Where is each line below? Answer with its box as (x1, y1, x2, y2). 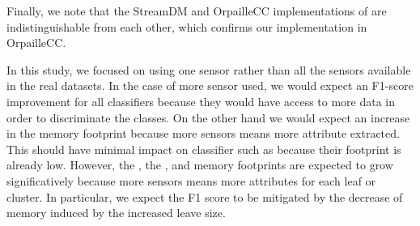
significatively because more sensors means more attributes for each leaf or (6, 172, 376, 189)
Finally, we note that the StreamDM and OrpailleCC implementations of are (6, 2, 387, 19)
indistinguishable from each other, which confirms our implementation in (6, 18, 367, 35)
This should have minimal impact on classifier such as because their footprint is (6, 140, 401, 157)
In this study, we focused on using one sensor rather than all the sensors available (6, 61, 411, 78)
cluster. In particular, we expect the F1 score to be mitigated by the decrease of (6, 188, 403, 205)
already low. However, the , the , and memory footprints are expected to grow (6, 156, 393, 173)
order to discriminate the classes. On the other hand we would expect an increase (6, 109, 410, 126)
